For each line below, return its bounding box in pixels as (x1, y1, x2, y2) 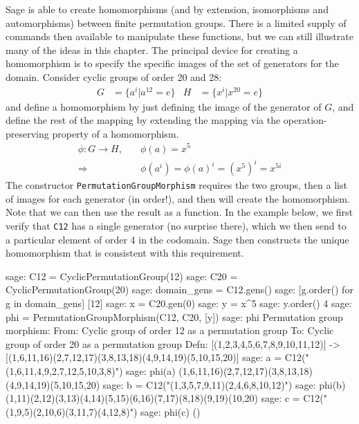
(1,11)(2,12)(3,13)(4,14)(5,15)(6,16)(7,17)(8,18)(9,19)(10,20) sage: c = (6, 391, 300, 405)
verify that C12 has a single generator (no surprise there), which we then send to (6, 218, 347, 232)
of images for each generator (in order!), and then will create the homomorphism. (6, 191, 350, 205)
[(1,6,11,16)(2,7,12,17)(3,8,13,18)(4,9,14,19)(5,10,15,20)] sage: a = (6, 350, 282, 365)
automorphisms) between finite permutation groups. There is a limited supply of (6, 15, 347, 30)
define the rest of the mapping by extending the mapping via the (6, 113, 281, 127)
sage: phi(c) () (140, 404, 201, 418)
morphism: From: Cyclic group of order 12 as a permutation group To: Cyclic (6, 323, 334, 338)
